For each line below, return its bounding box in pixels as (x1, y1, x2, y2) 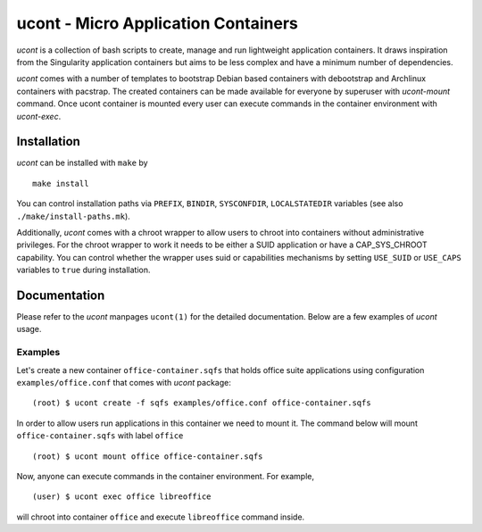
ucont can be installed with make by (16, 157, 148, 169)
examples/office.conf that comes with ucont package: (16, 377, 231, 387)
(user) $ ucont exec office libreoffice (32, 492, 212, 502)
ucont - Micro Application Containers (16, 13, 298, 33)
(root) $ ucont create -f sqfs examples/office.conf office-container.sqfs (32, 398, 371, 408)
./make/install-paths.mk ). (16, 211, 131, 221)
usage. (16, 324, 42, 335)
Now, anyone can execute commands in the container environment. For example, (16, 470, 314, 481)
